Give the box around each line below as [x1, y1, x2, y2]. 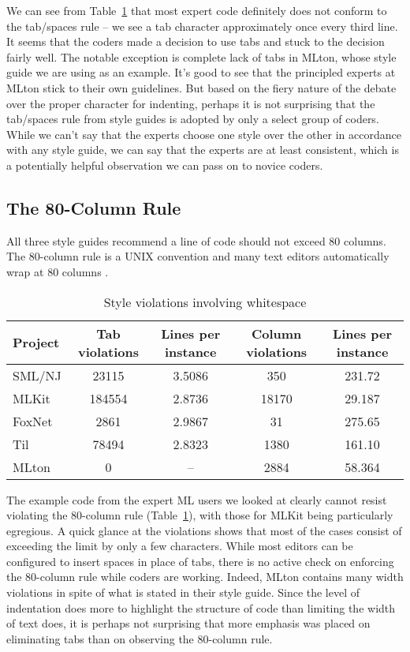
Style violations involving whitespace [103, 292, 307, 311]
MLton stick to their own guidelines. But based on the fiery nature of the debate [6, 79, 397, 96]
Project [13, 333, 60, 352]
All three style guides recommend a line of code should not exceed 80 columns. [6, 232, 386, 249]
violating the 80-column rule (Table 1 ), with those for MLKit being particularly [6, 507, 393, 523]
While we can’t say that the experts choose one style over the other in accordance [6, 126, 401, 142]
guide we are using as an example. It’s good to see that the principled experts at [6, 64, 396, 81]
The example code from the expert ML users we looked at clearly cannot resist [6, 491, 387, 508]
